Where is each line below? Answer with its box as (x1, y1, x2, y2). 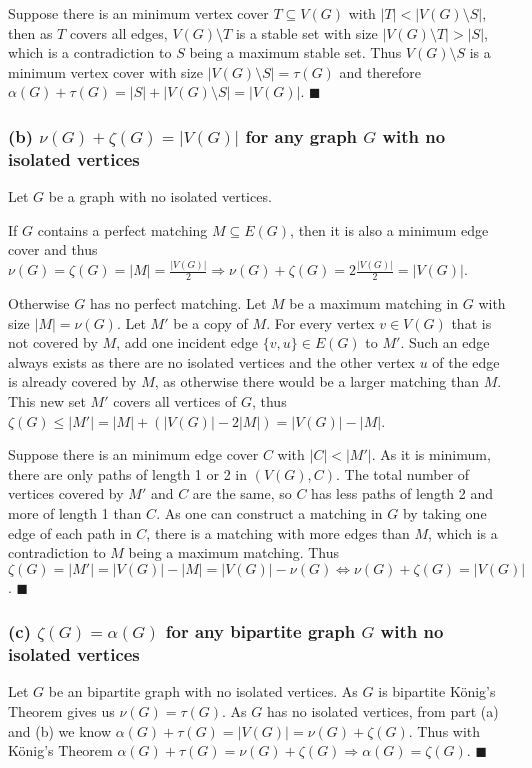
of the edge (432, 351, 500, 372)
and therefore (339, 61, 421, 82)
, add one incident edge (116, 332, 259, 353)
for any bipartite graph (165, 619, 356, 644)
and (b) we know (8, 720, 112, 741)
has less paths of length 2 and (311, 483, 494, 504)
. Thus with (408, 720, 481, 741)
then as (8, 22, 53, 43)
